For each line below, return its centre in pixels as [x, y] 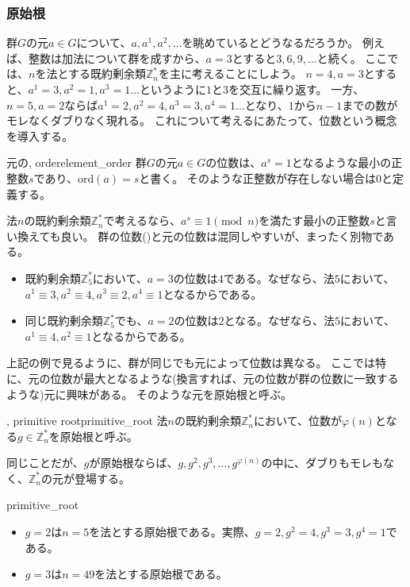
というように [172, 89]
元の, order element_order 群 [77, 162]
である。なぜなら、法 [279, 278]
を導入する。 [40, 135]
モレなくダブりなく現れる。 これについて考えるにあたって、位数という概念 [202, 120]
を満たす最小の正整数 [314, 220]
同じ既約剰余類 [64, 321]
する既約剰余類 [107, 73]
